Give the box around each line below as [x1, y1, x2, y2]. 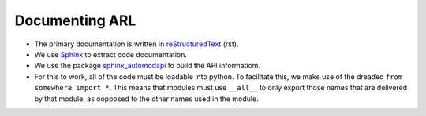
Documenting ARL [14, 12, 136, 29]
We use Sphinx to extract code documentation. [34, 49, 187, 59]
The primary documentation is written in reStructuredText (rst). [34, 39, 239, 49]
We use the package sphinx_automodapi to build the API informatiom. [34, 61, 260, 71]
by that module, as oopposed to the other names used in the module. [34, 94, 260, 103]
